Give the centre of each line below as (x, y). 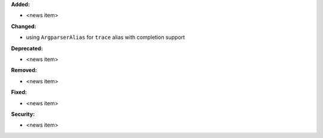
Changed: (24, 26)
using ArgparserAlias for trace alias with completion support (106, 37)
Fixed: (19, 92)
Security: (23, 114)
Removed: (24, 70)
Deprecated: (27, 48)
